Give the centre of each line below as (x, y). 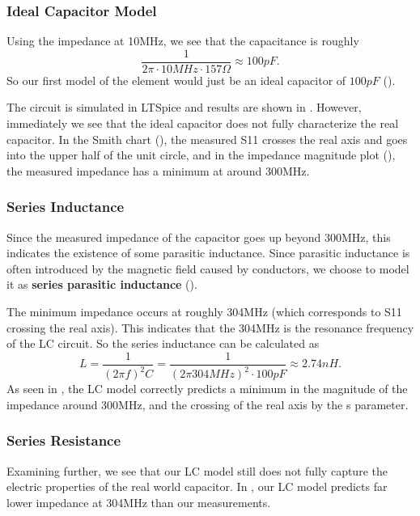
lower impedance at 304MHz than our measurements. (139, 502)
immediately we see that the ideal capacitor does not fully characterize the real (203, 123)
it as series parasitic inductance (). (102, 284)
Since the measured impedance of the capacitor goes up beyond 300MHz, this (199, 237)
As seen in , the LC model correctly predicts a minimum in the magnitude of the (207, 389)
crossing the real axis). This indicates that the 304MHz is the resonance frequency (210, 327)
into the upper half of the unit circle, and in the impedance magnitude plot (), (201, 155)
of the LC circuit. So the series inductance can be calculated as (163, 343)
